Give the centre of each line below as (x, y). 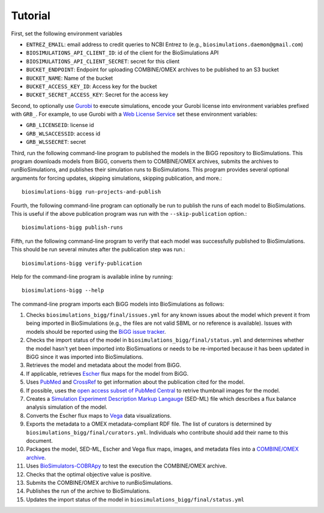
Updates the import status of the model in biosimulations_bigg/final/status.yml (135, 499)
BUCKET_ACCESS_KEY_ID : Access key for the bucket (91, 86)
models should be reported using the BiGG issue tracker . (96, 331)
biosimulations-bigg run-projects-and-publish (91, 192)
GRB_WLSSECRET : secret (56, 142)
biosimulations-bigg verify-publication (82, 263)
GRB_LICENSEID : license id (60, 125)
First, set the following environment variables (67, 34)
